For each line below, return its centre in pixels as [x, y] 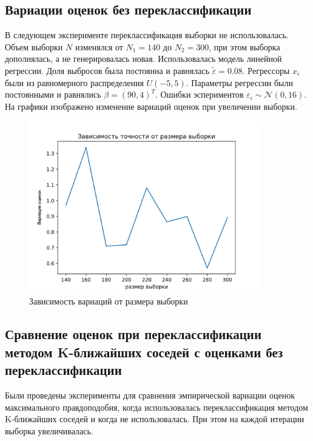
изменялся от [99, 46]
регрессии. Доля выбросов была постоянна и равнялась [107, 70]
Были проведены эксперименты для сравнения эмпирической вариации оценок [150, 395]
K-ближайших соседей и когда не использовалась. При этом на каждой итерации [155, 419]
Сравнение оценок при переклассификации [133, 334]
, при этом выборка [244, 46]
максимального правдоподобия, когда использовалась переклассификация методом [156, 407]
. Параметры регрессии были [239, 82]
